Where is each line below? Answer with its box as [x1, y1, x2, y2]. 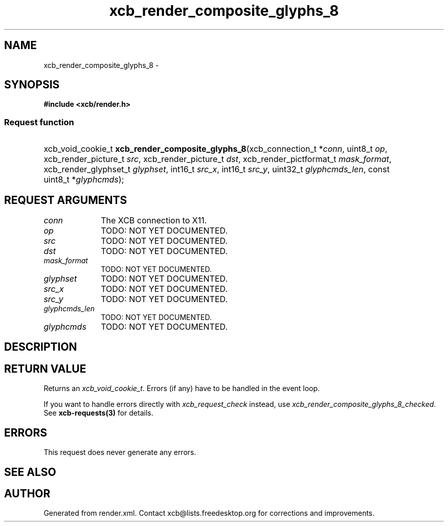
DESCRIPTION [4, 340, 77, 354]
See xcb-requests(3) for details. [43, 408, 153, 418]
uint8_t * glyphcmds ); [43, 174, 124, 185]
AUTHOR [4, 487, 51, 500]
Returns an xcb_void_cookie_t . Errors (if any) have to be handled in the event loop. [43, 384, 320, 393]
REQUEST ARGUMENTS [4, 193, 127, 207]
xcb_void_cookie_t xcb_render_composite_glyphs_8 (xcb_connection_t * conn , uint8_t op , [43, 144, 388, 154]
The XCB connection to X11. [101, 215, 207, 226]
